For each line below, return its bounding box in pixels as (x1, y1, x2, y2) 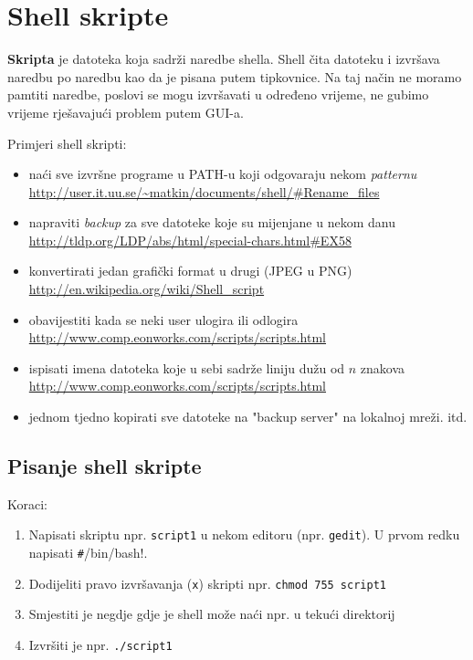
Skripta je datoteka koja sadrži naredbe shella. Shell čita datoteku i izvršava (7, 49, 440, 68)
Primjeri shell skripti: (7, 133, 127, 152)
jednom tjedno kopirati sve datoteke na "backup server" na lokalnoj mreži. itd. (28, 407, 468, 426)
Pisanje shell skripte (7, 452, 202, 480)
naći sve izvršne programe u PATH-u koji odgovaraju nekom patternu (28, 164, 417, 183)
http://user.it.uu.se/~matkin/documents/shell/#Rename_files (28, 182, 380, 201)
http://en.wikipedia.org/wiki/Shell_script (28, 279, 265, 299)
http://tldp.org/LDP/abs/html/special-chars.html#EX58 (28, 230, 352, 249)
